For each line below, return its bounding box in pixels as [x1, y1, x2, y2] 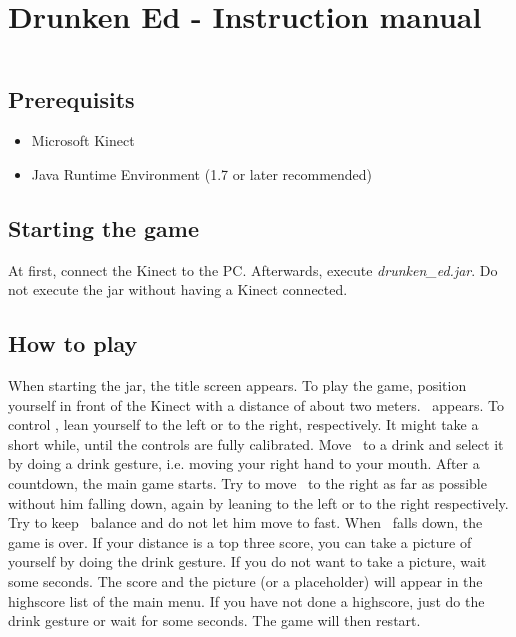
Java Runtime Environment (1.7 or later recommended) [31, 163, 373, 184]
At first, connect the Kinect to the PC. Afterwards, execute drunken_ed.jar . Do [8, 259, 498, 280]
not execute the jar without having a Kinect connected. [8, 279, 348, 300]
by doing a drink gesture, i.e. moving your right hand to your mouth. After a [8, 453, 480, 474]
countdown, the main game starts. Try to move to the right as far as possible [8, 473, 487, 494]
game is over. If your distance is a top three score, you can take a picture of [8, 531, 472, 552]
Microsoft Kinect [31, 130, 135, 151]
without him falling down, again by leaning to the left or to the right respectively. [8, 492, 509, 513]
